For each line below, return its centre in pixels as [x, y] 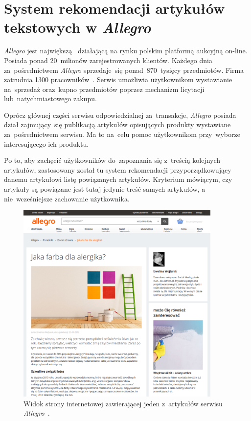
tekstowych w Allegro [78, 27]
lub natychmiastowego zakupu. [50, 99]
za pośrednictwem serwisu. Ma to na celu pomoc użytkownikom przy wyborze [122, 134]
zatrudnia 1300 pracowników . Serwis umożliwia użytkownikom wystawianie [118, 79]
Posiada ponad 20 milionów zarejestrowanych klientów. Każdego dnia [108, 60]
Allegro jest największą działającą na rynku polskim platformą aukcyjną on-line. [126, 51]
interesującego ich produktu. [46, 144]
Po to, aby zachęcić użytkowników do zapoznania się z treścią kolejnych [112, 160]
